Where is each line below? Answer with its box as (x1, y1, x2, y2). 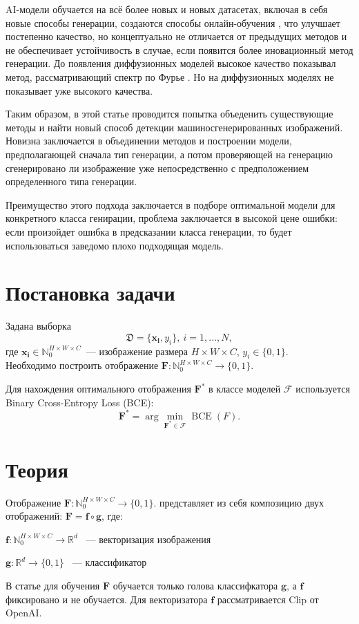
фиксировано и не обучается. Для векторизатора (6, 592, 208, 606)
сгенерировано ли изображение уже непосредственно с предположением (6, 160, 309, 175)
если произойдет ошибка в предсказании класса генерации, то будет (6, 224, 292, 238)
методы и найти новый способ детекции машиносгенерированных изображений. (6, 120, 343, 134)
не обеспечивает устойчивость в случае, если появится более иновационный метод (6, 42, 353, 57)
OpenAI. (6, 605, 42, 620)
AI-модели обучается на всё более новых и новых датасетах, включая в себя (6, 2, 328, 16)
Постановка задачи (6, 278, 175, 307)
